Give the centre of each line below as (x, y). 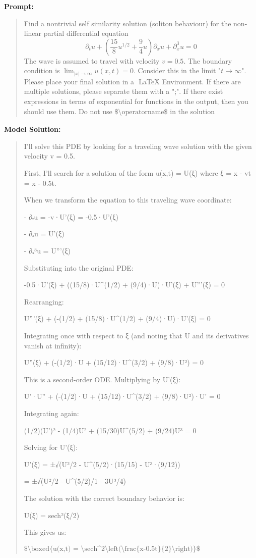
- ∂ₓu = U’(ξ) (44, 234)
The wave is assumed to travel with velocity (92, 60)
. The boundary (208, 60)
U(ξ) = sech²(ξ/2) (52, 515)
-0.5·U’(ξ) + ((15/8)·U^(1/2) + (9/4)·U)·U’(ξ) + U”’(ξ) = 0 (124, 285)
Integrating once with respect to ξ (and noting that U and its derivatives (136, 335)
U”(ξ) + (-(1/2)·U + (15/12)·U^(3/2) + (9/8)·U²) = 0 (114, 362)
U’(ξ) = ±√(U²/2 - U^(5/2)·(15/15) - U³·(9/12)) (102, 464)
